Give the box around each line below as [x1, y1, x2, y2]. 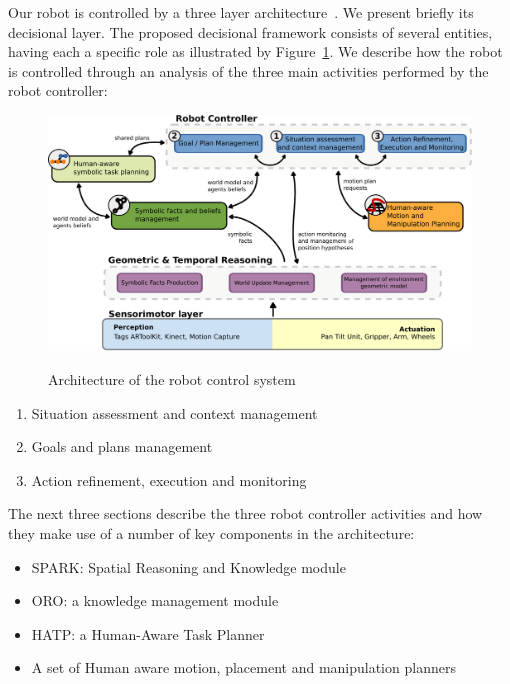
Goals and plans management [31, 436, 213, 457]
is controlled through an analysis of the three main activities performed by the [8, 60, 489, 81]
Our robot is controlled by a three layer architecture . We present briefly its [8, 2, 474, 22]
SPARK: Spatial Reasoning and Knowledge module [31, 556, 346, 577]
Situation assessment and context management [31, 402, 318, 423]
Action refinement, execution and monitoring [31, 469, 307, 490]
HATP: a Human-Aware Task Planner [31, 623, 265, 644]
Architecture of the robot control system [48, 368, 296, 389]
